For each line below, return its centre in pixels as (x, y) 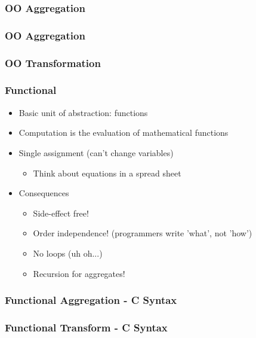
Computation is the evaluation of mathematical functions (124, 133)
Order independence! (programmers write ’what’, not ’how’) (143, 233)
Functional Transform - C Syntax (86, 327)
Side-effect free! (61, 213)
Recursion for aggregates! (79, 273)
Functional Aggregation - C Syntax (91, 300)
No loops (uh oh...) (68, 253)
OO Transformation (53, 63)
